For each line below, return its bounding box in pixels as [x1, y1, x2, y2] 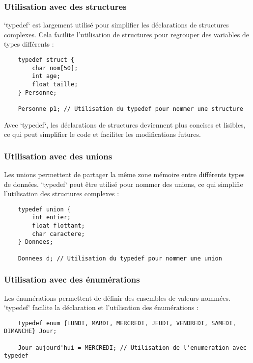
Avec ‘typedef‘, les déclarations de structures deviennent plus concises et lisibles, [4, 119, 246, 130]
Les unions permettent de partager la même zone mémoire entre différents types [4, 169, 245, 179]
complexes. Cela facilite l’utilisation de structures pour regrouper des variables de [4, 29, 249, 39]
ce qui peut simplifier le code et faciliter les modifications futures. [4, 129, 201, 139]
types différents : [4, 39, 54, 49]
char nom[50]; [32, 64, 78, 72]
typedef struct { [18, 56, 75, 63]
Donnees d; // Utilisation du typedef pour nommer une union [18, 255, 222, 262]
